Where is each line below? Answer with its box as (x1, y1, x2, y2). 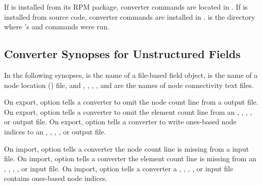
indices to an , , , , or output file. (4, 126, 106, 136)
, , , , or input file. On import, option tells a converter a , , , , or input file (4, 163, 233, 173)
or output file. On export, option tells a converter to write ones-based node (4, 116, 237, 127)
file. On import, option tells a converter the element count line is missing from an (4, 153, 256, 164)
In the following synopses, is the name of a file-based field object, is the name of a (4, 69, 258, 80)
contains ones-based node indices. (4, 173, 108, 183)
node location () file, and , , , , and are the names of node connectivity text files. (4, 79, 254, 90)
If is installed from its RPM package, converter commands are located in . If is (4, 2, 248, 12)
